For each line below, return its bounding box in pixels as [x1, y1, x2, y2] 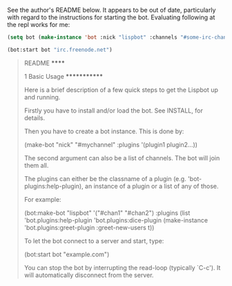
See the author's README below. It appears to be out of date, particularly [7, 6, 216, 14]
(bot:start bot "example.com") [23, 250, 110, 258]
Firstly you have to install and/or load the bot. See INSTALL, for [23, 106, 204, 115]
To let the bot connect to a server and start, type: [23, 236, 164, 245]
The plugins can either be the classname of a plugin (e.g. [23, 174, 186, 182]
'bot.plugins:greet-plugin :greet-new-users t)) [23, 223, 155, 231]
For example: [23, 195, 61, 203]
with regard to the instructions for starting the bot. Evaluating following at [7, 13, 215, 21]
